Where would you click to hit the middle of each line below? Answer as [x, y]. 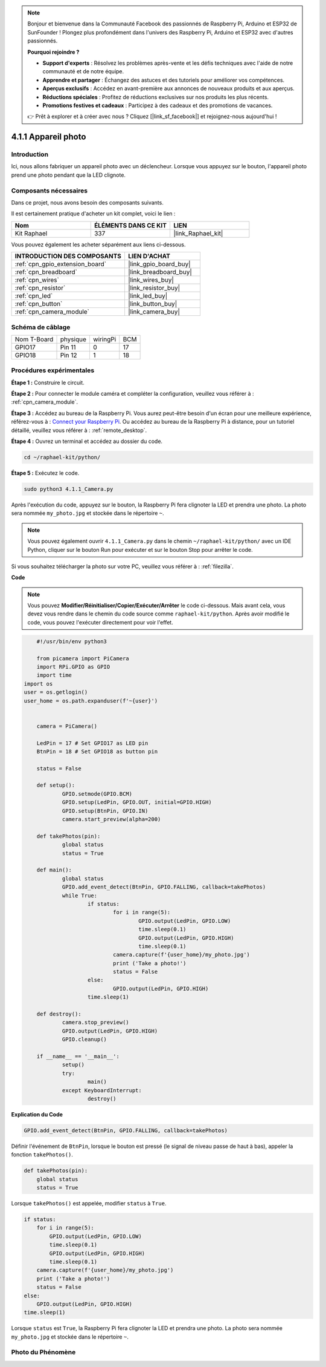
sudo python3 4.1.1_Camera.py [69, 489]
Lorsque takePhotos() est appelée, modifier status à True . [89, 1204]
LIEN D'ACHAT [149, 256]
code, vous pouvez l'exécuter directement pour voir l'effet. [100, 622]
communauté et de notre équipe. [83, 71]
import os [38, 684]
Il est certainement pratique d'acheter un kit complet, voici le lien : [93, 214]
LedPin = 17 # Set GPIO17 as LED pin [92, 743]
